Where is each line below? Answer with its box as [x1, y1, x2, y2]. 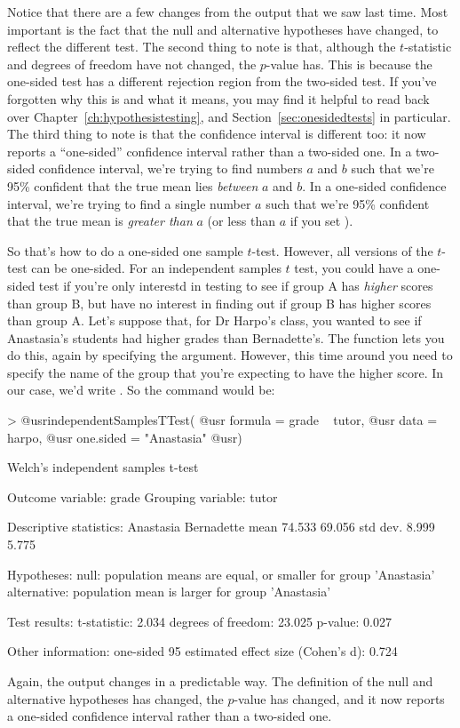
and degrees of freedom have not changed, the [7, 54, 257, 73]
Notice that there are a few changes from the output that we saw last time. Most [7, 3, 448, 20]
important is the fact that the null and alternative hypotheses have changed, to [7, 20, 439, 38]
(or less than [207, 212, 275, 230]
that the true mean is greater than [7, 212, 193, 230]
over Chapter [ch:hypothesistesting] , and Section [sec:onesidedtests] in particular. [7, 107, 451, 125]
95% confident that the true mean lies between [7, 176, 258, 195]
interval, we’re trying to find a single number [7, 194, 251, 212]
